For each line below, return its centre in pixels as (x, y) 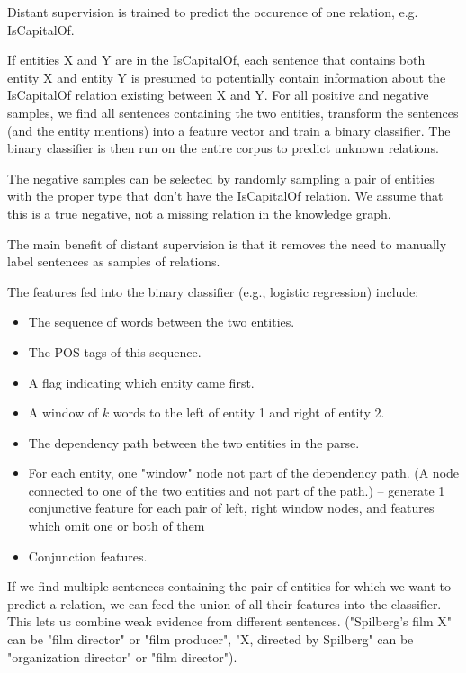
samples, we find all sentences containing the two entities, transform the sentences (233, 112)
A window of (63, 413)
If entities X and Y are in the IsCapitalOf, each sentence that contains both (216, 60)
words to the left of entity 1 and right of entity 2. (249, 413)
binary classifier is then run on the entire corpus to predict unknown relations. (223, 148)
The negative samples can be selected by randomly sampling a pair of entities (221, 178)
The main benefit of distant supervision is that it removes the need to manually (227, 243)
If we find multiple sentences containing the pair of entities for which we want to (229, 586)
